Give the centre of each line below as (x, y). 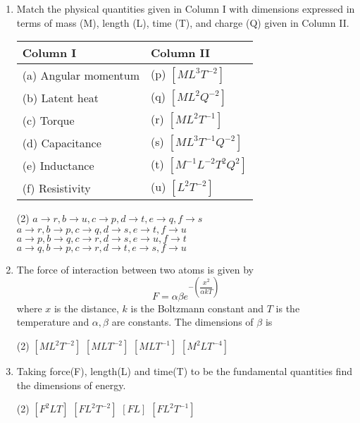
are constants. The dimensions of (182, 322)
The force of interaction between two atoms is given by (135, 269)
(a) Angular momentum (81, 75)
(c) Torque (48, 120)
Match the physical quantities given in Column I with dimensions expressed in (186, 8)
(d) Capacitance (62, 142)
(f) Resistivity (56, 188)
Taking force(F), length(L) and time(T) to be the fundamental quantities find (184, 371)
